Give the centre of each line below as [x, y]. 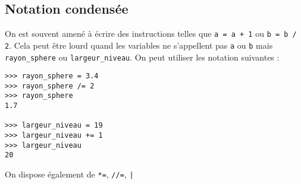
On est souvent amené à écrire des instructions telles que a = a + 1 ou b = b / [151, 34]
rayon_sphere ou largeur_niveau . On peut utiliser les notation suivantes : [142, 57]
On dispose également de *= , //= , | [69, 174]
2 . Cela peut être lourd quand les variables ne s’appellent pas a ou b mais [139, 45]
